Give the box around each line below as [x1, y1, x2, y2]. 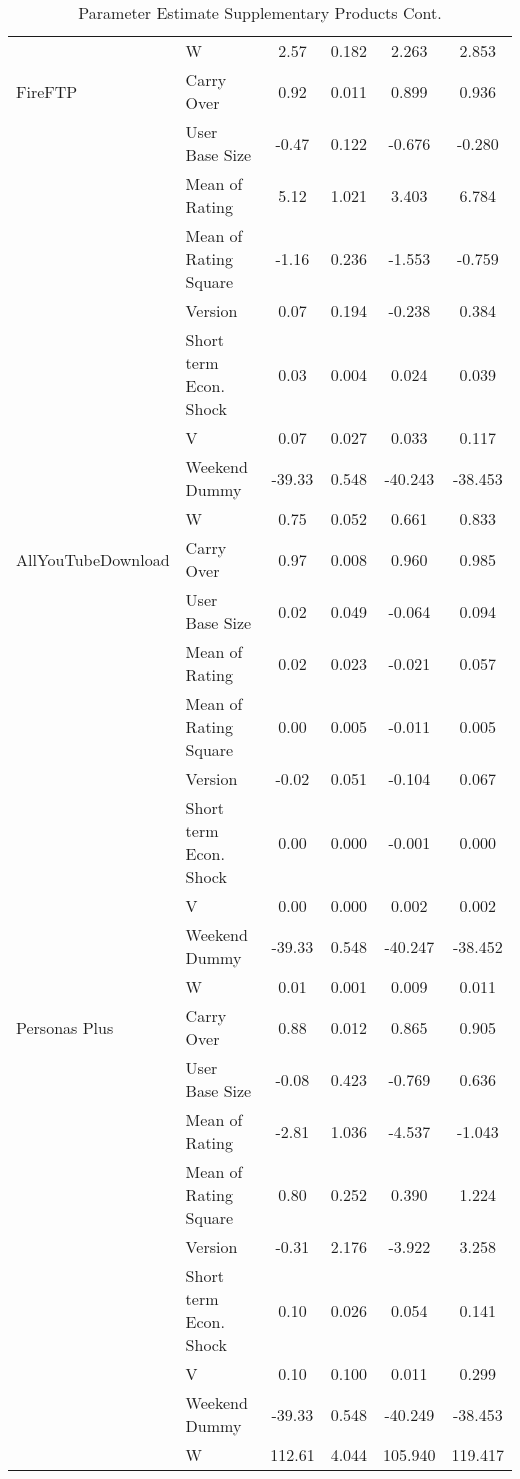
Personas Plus [16, 1015, 114, 1039]
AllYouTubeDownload [16, 547, 170, 571]
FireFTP [16, 79, 78, 103]
